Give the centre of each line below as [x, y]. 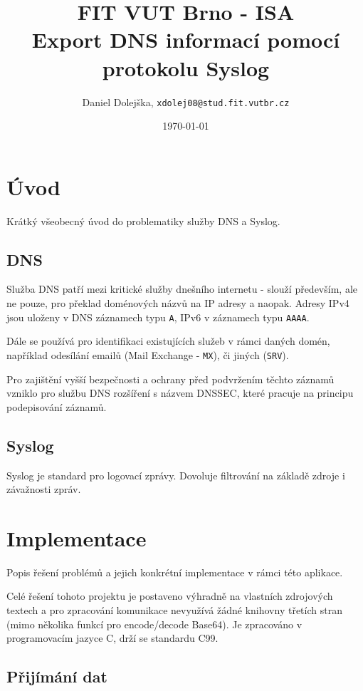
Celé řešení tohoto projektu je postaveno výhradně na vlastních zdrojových [170, 596]
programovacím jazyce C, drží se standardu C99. [112, 638]
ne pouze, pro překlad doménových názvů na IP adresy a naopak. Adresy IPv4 [178, 303]
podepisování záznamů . [57, 406]
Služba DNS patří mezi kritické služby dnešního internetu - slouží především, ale [182, 289]
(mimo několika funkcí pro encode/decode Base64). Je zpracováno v [154, 624]
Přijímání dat [57, 676]
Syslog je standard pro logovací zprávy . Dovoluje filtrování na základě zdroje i [176, 475]
